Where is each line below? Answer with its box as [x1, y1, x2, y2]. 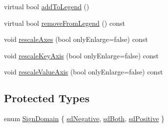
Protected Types [4, 91, 90, 106]
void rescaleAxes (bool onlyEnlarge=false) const [4, 34, 148, 44]
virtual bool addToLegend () [4, 1, 89, 11]
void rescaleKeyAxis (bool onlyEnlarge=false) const [4, 50, 159, 60]
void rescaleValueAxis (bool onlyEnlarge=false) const [4, 67, 163, 77]
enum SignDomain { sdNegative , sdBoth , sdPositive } [4, 113, 165, 124]
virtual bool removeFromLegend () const [4, 18, 125, 28]
